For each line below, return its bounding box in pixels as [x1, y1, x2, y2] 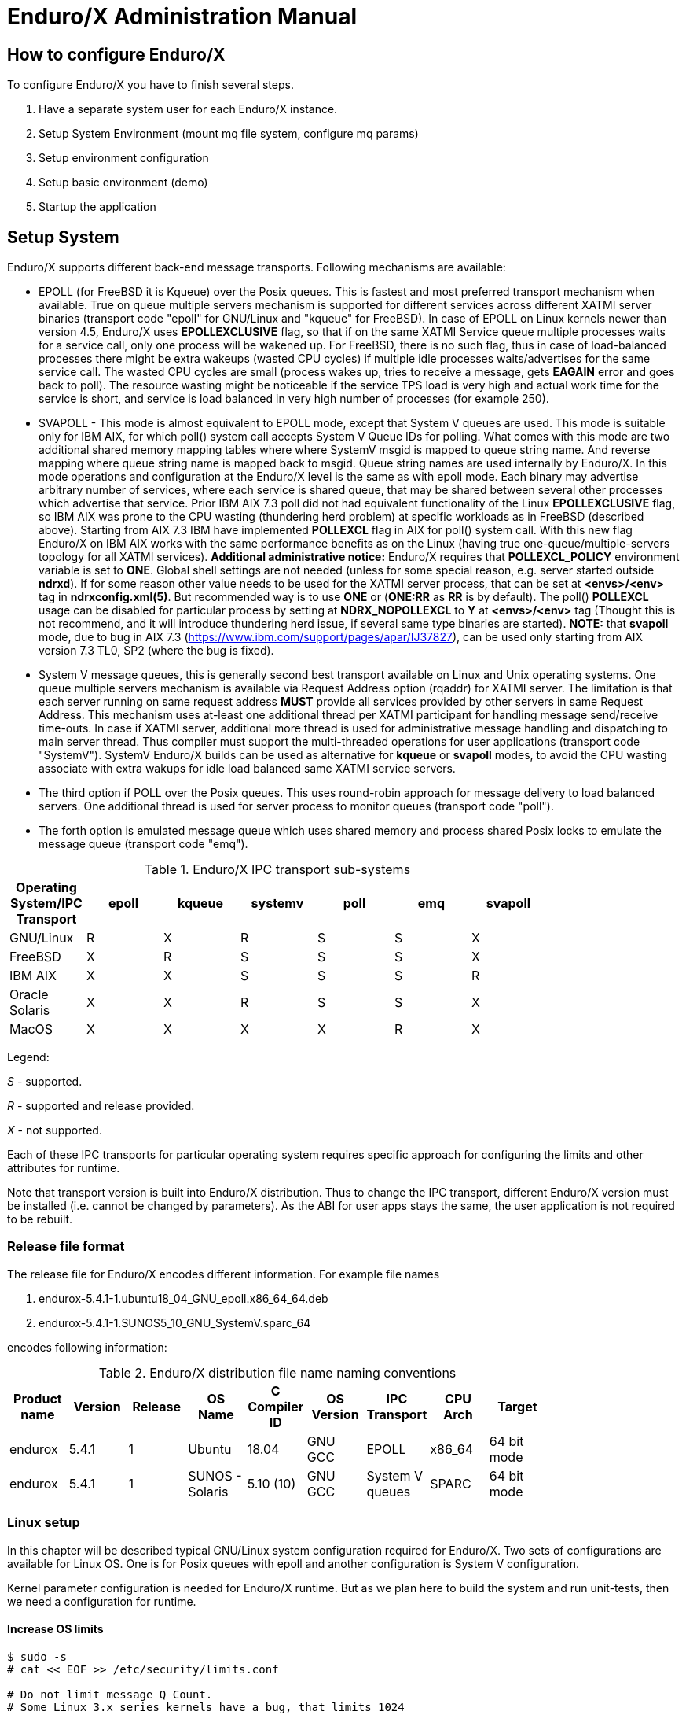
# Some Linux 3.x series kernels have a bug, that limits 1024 [7, 1700, 405, 1713]
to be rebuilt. [7, 1212, 73, 1226]
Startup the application [39, 200, 156, 214]
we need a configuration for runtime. [7, 1594, 196, 1608]
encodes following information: [7, 1340, 167, 1354]
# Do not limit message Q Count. [7, 1687, 213, 1701]
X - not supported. [7, 1123, 102, 1138]
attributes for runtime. [7, 1161, 120, 1175]
